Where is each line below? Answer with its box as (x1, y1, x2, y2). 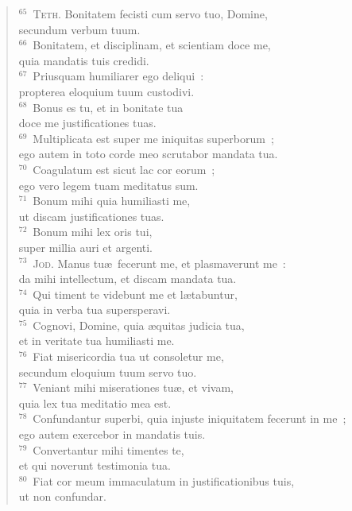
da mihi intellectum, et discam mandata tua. (18, 270, 237, 287)
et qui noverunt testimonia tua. (18, 457, 171, 474)
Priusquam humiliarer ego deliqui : (33, 68, 204, 84)
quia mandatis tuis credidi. (18, 52, 149, 68)
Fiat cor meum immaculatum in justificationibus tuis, (33, 472, 295, 489)
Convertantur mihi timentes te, (33, 441, 184, 458)
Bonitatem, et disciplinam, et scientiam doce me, (33, 37, 271, 53)
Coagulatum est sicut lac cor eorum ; (33, 161, 215, 177)
